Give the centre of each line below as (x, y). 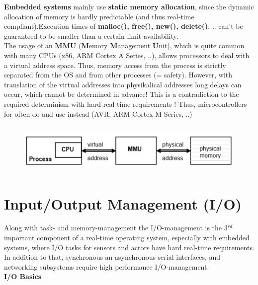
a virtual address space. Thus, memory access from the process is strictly (115, 65)
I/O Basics (23, 276)
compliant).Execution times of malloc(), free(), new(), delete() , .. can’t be (124, 26)
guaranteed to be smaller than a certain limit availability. (91, 36)
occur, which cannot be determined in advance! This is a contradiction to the (122, 94)
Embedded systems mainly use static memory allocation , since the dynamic (129, 6)
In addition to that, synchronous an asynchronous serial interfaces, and (112, 257)
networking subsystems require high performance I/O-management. (107, 266)
